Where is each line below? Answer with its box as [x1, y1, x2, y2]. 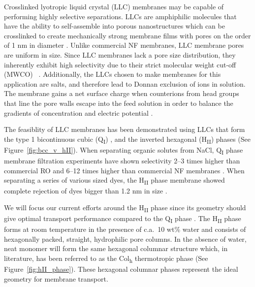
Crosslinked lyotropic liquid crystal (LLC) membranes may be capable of [4, 1, 224, 11]
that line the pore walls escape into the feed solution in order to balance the [4, 97, 233, 108]
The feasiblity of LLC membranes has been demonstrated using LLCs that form [4, 124, 245, 134]
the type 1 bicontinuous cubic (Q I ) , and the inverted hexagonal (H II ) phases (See [4, 133, 251, 145]
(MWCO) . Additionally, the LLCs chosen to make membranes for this [4, 69, 221, 79]
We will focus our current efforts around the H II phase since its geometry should [4, 202, 246, 214]
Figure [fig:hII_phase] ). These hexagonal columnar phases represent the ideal [4, 264, 238, 274]
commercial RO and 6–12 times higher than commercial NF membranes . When [4, 165, 245, 175]
